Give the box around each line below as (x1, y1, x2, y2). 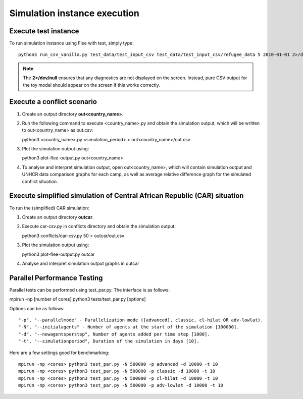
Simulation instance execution (9, 8, 140, 19)
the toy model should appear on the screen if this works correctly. (23, 82, 160, 88)
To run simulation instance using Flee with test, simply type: (9, 40, 134, 46)
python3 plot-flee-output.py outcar (22, 251, 95, 257)
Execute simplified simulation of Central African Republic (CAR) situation (9, 192, 244, 200)
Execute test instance (9, 27, 79, 35)
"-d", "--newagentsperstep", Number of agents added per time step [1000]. (18, 331, 210, 337)
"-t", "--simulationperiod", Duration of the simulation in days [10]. (18, 338, 199, 344)
